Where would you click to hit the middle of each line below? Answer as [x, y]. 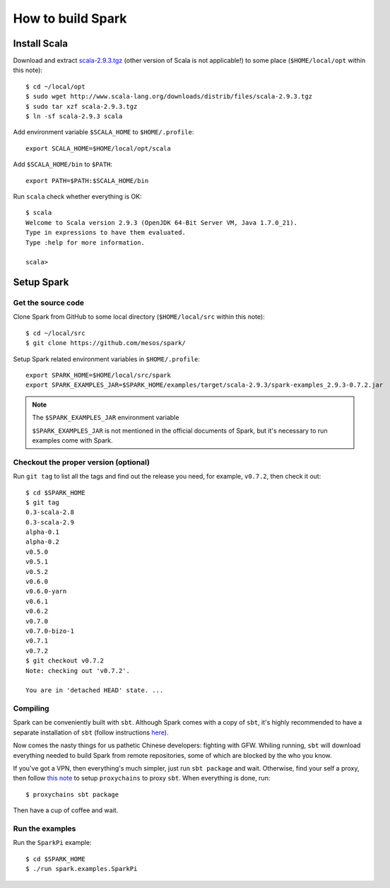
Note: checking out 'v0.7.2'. [78, 671]
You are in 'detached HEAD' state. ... [95, 690]
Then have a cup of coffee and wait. [66, 810]
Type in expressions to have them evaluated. [106, 233]
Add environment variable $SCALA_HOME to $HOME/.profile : [104, 132]
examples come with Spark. [72, 440]
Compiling [31, 708]
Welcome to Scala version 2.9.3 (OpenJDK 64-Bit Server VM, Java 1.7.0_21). [162, 222]
